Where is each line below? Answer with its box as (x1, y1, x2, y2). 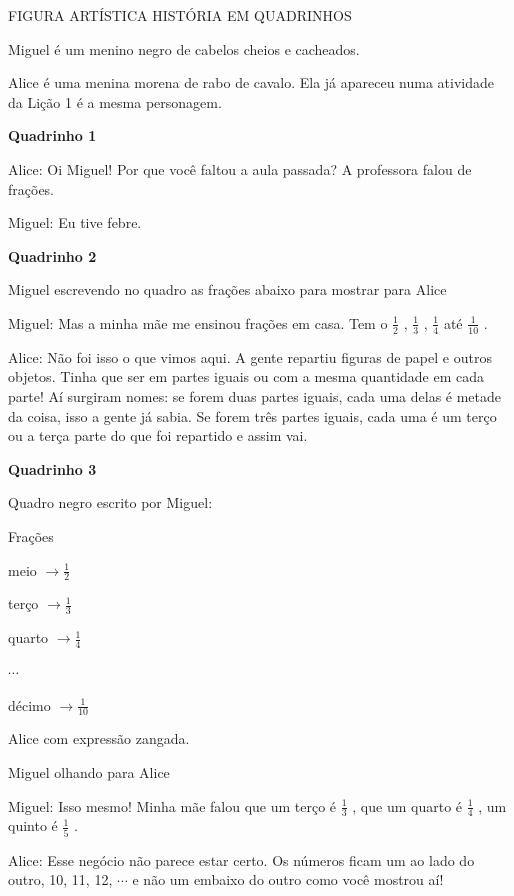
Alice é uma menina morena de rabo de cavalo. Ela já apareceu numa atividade (8, 72, 495, 93)
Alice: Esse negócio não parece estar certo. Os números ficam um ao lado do (8, 849, 475, 870)
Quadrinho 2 (8, 245, 97, 266)
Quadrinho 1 (8, 125, 97, 146)
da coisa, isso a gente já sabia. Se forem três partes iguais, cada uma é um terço (8, 405, 497, 426)
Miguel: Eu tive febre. (8, 212, 142, 233)
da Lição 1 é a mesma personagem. (8, 91, 222, 112)
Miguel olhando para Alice (8, 762, 170, 783)
